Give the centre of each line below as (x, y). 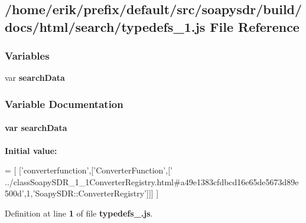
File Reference (255, 26)
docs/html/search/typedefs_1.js (105, 26)
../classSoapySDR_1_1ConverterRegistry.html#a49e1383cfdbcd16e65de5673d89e (152, 181)
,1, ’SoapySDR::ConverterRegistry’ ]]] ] (91, 193)
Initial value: (31, 150)
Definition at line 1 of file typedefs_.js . (79, 213)
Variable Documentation (64, 104)
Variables (27, 56)
